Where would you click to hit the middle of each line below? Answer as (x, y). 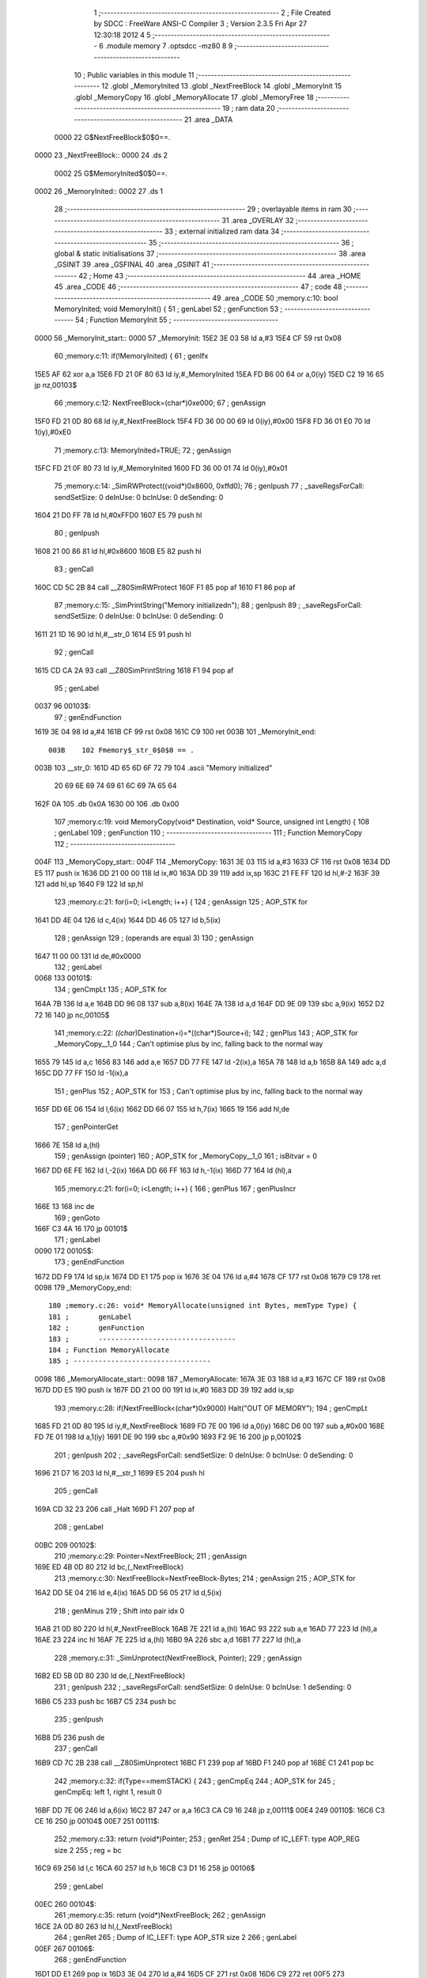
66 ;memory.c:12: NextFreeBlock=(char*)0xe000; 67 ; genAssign (160, 403)
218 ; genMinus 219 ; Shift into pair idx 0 (119, 1611)
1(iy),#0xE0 (53, 432)
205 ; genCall (76, 1491)
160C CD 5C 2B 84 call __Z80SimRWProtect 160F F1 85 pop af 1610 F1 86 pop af (165, 587)
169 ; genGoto (77, 1218)
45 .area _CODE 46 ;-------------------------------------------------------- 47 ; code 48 (198, 287)
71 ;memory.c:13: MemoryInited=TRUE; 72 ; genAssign (143, 450)
